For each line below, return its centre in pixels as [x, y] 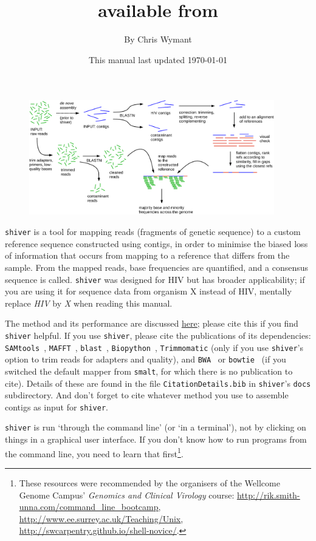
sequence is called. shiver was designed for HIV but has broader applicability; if [155, 279]
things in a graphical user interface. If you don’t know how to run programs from [156, 439]
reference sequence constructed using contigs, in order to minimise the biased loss [156, 243]
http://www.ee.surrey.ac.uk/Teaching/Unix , [101, 518]
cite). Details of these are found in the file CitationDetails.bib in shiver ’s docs [158, 383]
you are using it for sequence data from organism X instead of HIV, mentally [148, 291]
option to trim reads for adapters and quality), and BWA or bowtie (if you [146, 359]
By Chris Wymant [158, 39]
